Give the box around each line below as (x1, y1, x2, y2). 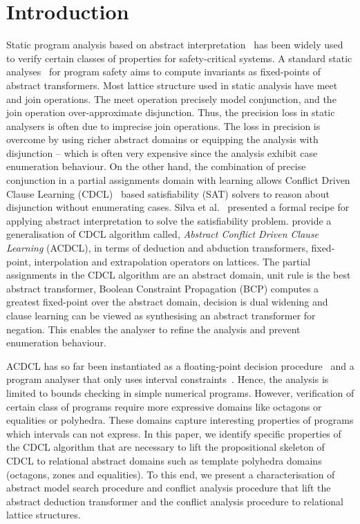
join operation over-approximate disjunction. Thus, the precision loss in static (6, 105, 335, 120)
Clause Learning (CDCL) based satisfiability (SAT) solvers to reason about (6, 186, 330, 200)
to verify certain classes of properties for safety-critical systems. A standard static (6, 50, 352, 65)
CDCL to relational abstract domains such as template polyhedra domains (6, 453, 322, 467)
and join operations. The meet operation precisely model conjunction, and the (6, 91, 337, 106)
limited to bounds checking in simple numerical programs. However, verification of (6, 385, 354, 400)
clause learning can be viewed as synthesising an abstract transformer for (6, 308, 316, 322)
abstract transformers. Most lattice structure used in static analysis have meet (6, 77, 338, 92)
